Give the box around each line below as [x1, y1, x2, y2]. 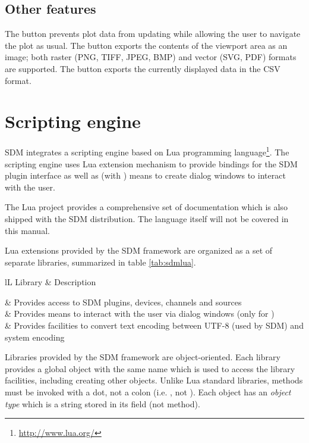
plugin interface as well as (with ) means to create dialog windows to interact [5, 169, 286, 182]
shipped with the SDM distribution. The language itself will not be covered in [5, 212, 289, 224]
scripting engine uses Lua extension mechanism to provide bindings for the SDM [5, 157, 298, 170]
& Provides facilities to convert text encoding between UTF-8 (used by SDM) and [5, 319, 304, 332]
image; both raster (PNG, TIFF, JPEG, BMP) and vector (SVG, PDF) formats [5, 51, 297, 63]
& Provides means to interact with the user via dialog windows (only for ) [5, 307, 275, 320]
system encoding [5, 330, 65, 343]
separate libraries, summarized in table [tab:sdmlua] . [5, 255, 196, 268]
